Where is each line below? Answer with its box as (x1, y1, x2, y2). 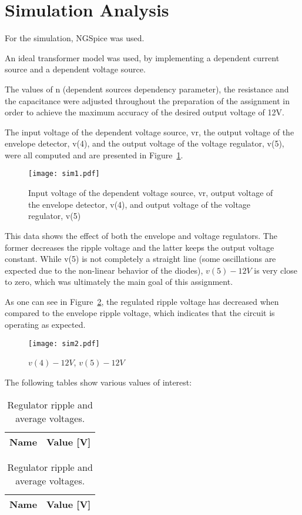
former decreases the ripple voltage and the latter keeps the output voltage (5, 241, 274, 253)
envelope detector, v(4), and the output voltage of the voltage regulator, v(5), (5, 137, 284, 149)
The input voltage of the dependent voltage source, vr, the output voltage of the (5, 125, 294, 138)
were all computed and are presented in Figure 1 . (5, 148, 183, 161)
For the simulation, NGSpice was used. (5, 32, 145, 44)
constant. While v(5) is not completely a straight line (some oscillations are (5, 252, 276, 265)
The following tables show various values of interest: (5, 376, 192, 388)
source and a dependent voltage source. (5, 63, 146, 75)
